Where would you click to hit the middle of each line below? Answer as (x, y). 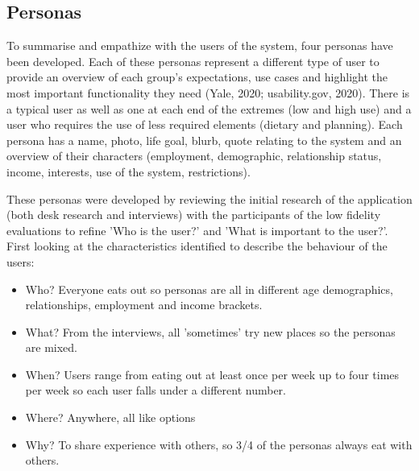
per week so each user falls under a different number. (156, 390)
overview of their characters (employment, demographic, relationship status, (194, 156)
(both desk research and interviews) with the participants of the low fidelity (194, 215)
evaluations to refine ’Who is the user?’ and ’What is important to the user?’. (197, 230)
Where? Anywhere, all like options (110, 417)
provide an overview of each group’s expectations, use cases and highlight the (197, 77)
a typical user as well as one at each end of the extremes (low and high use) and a (209, 108)
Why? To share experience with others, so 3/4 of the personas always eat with (219, 444)
